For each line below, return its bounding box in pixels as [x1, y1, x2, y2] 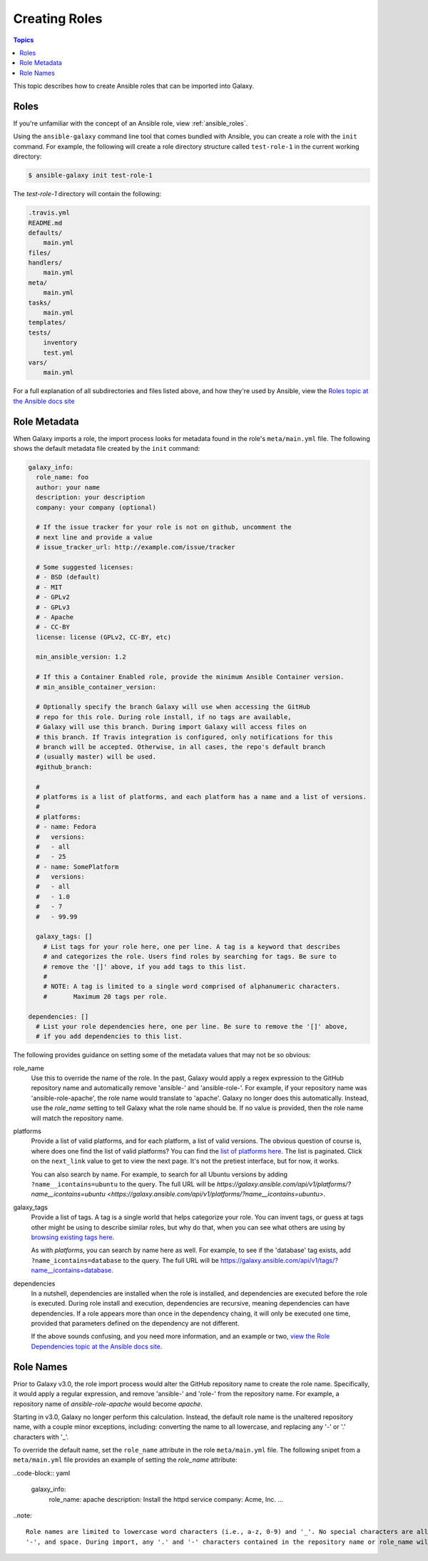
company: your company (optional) [36, 503, 157, 512]
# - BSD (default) [36, 573, 100, 581]
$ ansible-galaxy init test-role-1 [28, 171, 153, 180]
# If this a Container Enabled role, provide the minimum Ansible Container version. [36, 673, 345, 681]
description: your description [36, 493, 146, 502]
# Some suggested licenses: [36, 563, 134, 571]
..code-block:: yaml [13, 1468, 71, 1477]
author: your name [36, 483, 100, 492]
